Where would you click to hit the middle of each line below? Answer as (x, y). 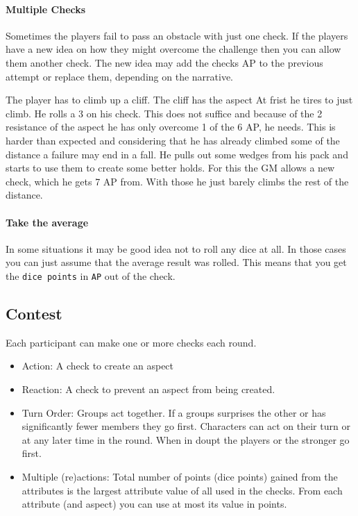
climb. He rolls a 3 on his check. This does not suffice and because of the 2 (164, 113)
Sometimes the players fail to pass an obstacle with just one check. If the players (177, 35)
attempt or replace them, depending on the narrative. (120, 76)
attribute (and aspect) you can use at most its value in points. (154, 504)
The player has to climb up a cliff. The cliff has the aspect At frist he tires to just (179, 100)
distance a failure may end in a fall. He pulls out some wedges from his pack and (177, 154)
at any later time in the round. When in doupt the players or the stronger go (186, 439)
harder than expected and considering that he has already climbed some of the (173, 140)
